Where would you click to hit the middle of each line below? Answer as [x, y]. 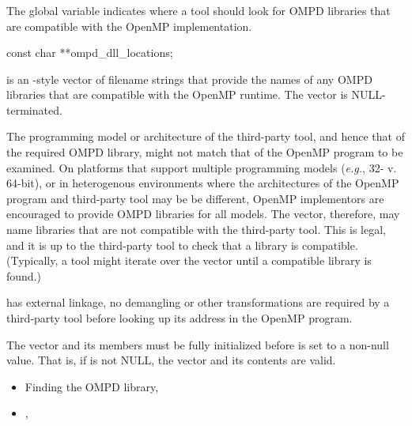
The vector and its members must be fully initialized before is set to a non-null [198, 344]
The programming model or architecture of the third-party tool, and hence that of [206, 136]
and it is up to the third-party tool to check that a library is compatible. [182, 245]
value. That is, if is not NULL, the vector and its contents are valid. [171, 360]
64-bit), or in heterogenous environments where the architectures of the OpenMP [203, 183]
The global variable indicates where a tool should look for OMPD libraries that [198, 10]
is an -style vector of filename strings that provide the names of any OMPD [189, 79]
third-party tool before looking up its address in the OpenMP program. [180, 318]
